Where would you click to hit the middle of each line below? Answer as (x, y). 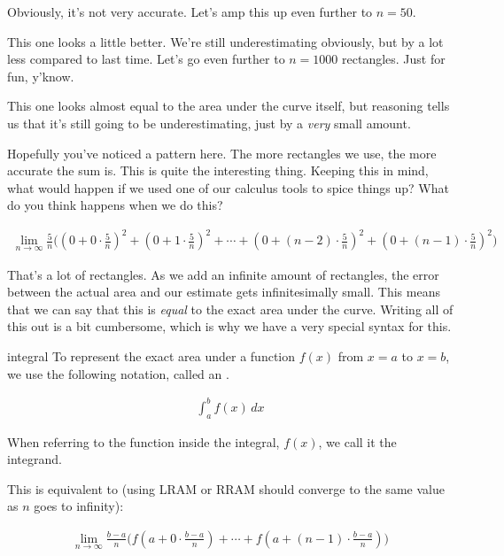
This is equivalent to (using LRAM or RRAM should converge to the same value (226, 488)
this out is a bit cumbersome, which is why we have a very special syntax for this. (229, 326)
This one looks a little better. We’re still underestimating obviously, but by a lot (225, 41)
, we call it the (357, 441)
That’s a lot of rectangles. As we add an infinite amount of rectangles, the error (223, 274)
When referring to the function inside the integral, (143, 441)
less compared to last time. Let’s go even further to (146, 59)
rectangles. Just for (394, 59)
